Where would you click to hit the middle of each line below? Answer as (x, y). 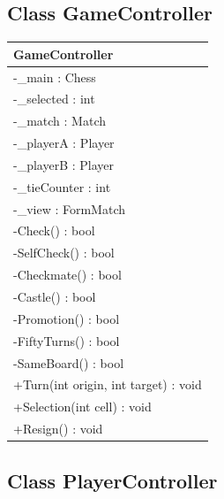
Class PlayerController (112, 480)
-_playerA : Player (64, 143)
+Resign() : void (58, 429)
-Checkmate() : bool (67, 275)
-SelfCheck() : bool (64, 253)
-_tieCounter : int (62, 186)
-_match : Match (60, 121)
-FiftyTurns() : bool (67, 340)
